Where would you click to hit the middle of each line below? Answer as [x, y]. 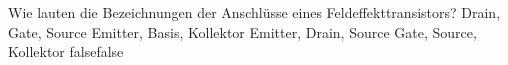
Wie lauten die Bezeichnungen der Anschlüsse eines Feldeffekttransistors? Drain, [254, 12]
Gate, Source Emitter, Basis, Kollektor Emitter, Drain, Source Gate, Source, [242, 31]
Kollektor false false [66, 51]
